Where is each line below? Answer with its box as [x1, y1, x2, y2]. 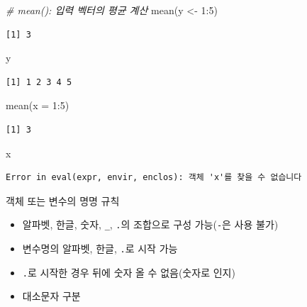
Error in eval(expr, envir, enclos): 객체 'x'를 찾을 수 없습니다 [6, 172, 302, 183]
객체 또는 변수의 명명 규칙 [6, 193, 120, 208]
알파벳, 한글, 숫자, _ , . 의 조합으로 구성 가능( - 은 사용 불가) [22, 217, 279, 232]
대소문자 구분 [22, 289, 81, 303]
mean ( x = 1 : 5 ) [6, 98, 69, 113]
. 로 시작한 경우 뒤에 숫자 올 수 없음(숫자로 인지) [22, 264, 235, 279]
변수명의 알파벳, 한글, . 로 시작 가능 [22, 241, 178, 255]
